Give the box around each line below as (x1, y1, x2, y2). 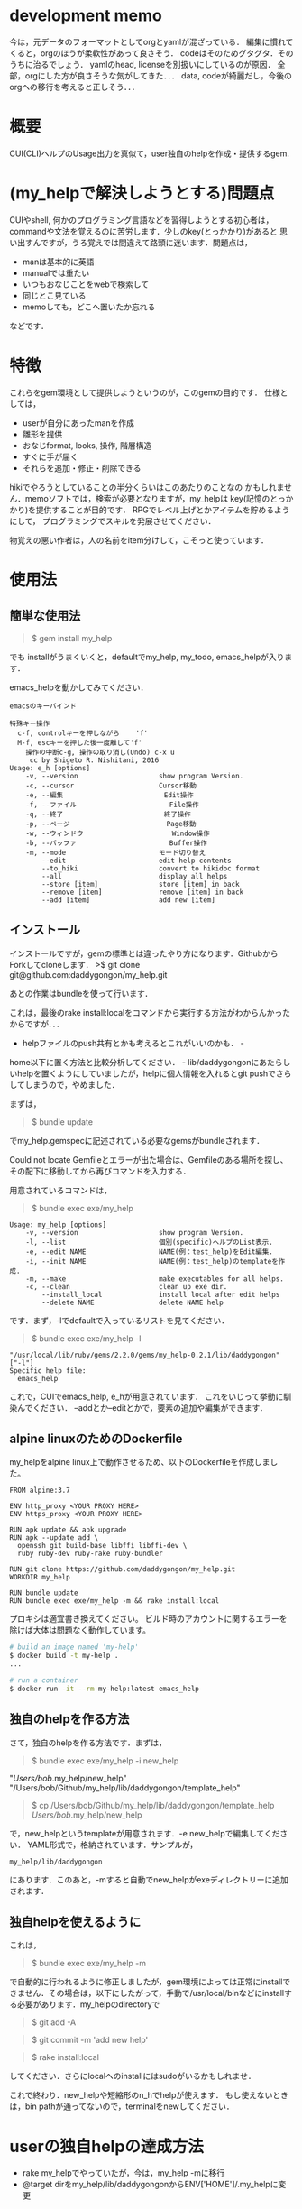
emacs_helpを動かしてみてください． (9, 682, 149, 693)
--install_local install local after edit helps (41, 1290, 280, 1299)
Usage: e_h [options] (9, 763, 91, 772)
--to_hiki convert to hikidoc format (41, 863, 260, 873)
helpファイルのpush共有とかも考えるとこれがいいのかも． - (22, 1037, 245, 1048)
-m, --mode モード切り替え (25, 848, 206, 857)
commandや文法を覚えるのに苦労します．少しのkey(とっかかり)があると (9, 226, 278, 236)
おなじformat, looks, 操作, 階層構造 (22, 439, 152, 451)
